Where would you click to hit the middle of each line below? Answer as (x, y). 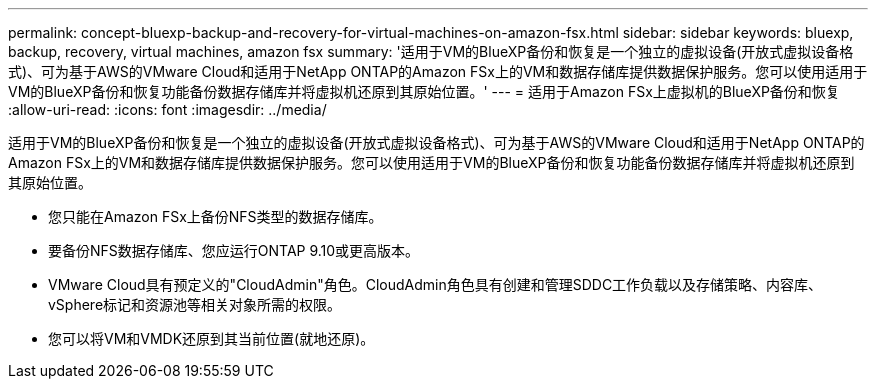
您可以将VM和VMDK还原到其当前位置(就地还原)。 (211, 338)
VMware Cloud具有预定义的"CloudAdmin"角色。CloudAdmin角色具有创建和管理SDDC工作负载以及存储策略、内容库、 (435, 284)
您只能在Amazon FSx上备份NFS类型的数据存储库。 (215, 216)
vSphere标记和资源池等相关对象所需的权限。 (195, 304)
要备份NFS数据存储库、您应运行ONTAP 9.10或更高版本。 (234, 250)
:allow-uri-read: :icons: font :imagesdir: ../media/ (167, 109)
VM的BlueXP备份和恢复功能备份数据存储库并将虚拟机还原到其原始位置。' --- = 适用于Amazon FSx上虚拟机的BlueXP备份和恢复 (424, 91)
